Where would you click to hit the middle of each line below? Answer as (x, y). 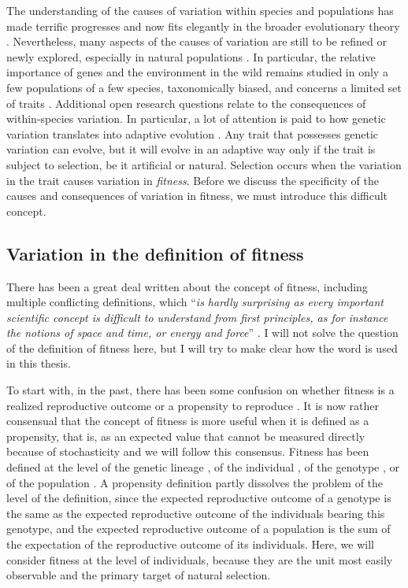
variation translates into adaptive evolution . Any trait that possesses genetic (192, 133)
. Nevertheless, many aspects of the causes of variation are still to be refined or (197, 41)
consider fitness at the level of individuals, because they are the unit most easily (200, 559)
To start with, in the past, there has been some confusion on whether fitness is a (200, 390)
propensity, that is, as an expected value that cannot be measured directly (186, 436)
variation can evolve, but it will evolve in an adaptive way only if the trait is (191, 149)
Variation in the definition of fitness (155, 253)
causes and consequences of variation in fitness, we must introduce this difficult (197, 196)
